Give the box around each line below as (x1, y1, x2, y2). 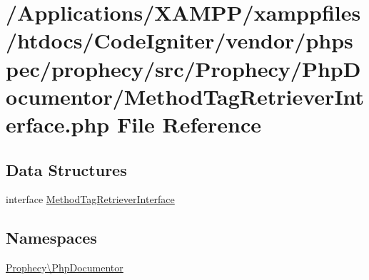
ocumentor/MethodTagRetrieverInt (6, 81, 365, 110)
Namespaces (6, 227, 97, 249)
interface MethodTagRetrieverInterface (6, 192, 175, 207)
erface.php (6, 109, 110, 138)
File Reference (116, 109, 262, 138)
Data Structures (6, 158, 127, 180)
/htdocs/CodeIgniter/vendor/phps (6, 26, 353, 55)
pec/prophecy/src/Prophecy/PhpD (6, 53, 361, 83)
